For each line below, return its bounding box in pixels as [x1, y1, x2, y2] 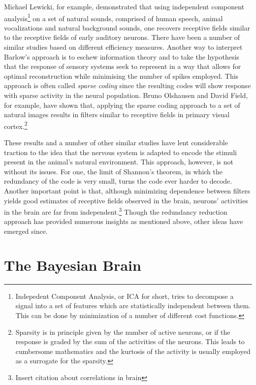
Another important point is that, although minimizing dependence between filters [4, 186, 251, 195]
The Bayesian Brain [4, 255, 141, 275]
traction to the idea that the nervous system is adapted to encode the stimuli [4, 147, 237, 157]
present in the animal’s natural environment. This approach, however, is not [4, 157, 234, 167]
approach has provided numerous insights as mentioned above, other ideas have [4, 216, 243, 226]
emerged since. [4, 226, 48, 236]
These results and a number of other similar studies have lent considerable [4, 137, 228, 148]
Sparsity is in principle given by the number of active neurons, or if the [15, 326, 230, 337]
